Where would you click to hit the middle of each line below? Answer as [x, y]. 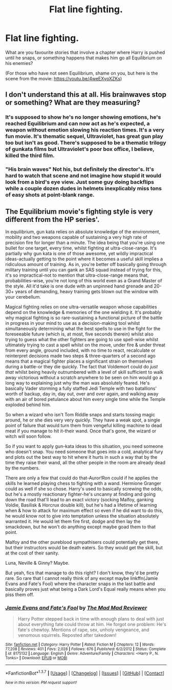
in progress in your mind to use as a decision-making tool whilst [73, 323]
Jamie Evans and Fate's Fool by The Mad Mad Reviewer [76, 608]
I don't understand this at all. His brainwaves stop [86, 95]
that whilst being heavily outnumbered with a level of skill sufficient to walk [84, 372]
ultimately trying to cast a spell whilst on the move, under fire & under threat [85, 345]
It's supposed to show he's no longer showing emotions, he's [83, 117]
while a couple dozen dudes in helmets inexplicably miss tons [84, 189]
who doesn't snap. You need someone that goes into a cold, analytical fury [84, 452]
